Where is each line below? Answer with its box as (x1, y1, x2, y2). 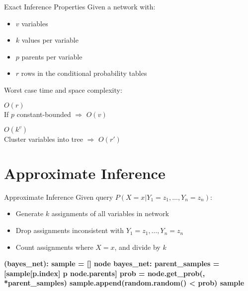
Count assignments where (15, 241, 93, 252)
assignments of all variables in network (51, 208, 169, 219)
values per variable (21, 35, 79, 45)
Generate (15, 208, 44, 219)
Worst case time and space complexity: (4, 84, 122, 95)
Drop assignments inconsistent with (15, 225, 124, 235)
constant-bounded (16, 109, 71, 119)
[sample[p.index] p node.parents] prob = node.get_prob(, (4, 268, 205, 278)
